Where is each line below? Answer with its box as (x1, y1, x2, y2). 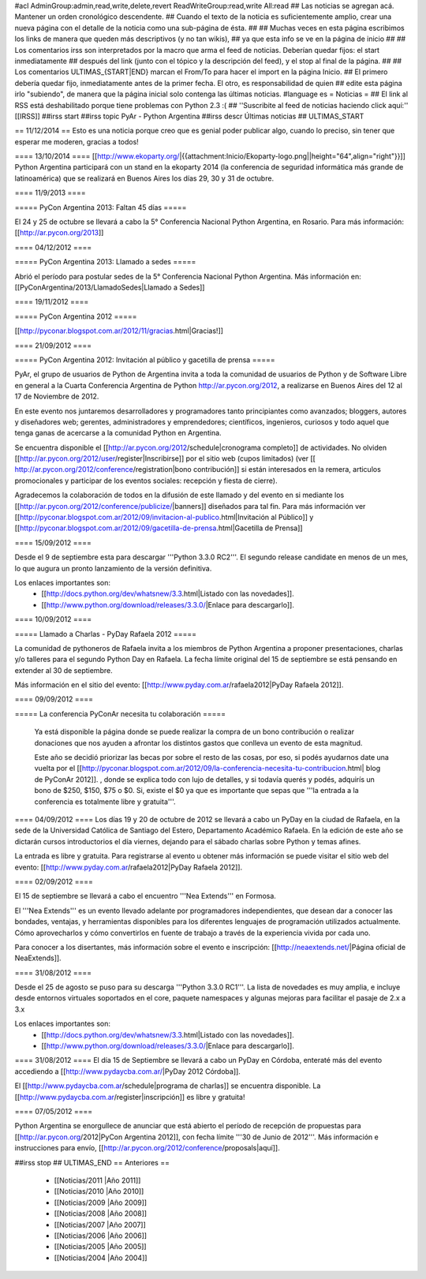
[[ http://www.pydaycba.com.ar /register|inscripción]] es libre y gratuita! (14, 1092, 245, 1101)
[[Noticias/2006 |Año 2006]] (54, 1231, 148, 1240)
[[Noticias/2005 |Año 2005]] (54, 1242, 147, 1251)
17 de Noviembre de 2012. (14, 391, 99, 402)
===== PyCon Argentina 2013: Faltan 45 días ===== (14, 202, 187, 212)
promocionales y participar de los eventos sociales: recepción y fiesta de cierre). (14, 476, 278, 485)
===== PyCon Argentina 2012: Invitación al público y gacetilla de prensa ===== (14, 355, 275, 365)
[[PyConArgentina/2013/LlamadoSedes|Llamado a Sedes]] (14, 282, 205, 292)
